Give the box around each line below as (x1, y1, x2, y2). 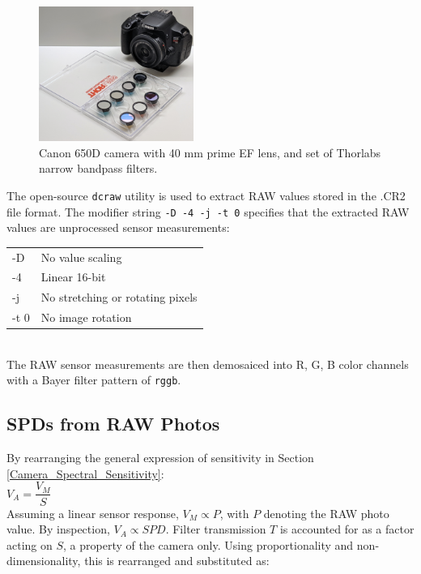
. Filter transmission (165, 520, 266, 538)
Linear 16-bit (40, 268, 106, 285)
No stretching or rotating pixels (40, 289, 198, 306)
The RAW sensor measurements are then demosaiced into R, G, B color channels (6, 355, 409, 372)
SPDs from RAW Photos (6, 411, 220, 436)
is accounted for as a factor (279, 520, 415, 538)
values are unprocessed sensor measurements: (6, 219, 230, 236)
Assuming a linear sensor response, (6, 504, 179, 521)
